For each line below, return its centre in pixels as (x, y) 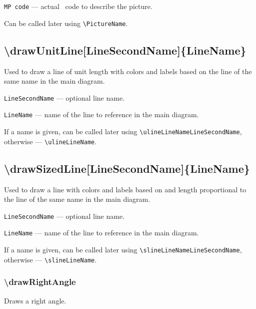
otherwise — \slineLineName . (50, 259)
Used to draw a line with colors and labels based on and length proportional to (125, 189)
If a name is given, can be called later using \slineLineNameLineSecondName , (123, 250)
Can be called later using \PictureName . (66, 23)
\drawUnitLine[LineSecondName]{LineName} (125, 50)
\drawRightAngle (40, 282)
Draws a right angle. (35, 300)
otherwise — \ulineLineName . (50, 141)
